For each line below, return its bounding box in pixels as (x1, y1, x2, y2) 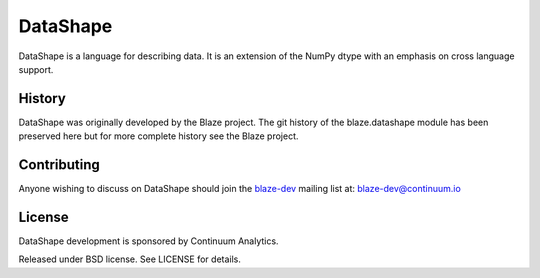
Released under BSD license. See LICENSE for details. (18, 253, 242, 265)
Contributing (18, 156, 100, 174)
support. (18, 63, 54, 75)
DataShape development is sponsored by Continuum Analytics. (18, 235, 279, 247)
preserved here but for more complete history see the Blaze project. (18, 130, 299, 142)
